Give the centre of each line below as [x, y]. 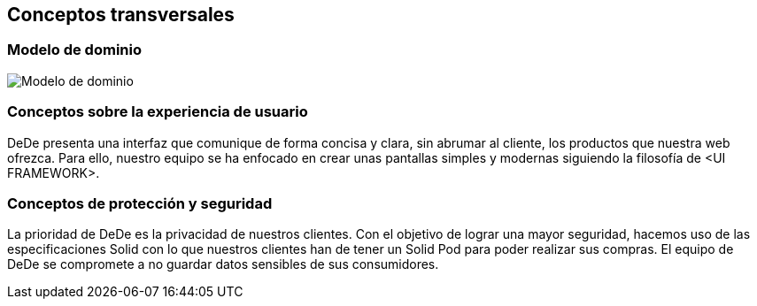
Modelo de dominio [74, 50]
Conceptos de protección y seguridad [140, 203]
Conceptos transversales [121, 15]
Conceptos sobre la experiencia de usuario [158, 112]
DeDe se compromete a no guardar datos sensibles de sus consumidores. [223, 264]
